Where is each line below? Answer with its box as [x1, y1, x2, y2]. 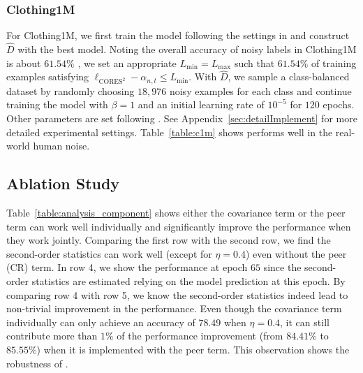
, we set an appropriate [77, 55, 177, 70]
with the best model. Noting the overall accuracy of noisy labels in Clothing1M [17, 42, 357, 57]
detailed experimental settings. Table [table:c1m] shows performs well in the [6, 124, 333, 139]
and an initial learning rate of [138, 97, 265, 112]
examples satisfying [6, 69, 89, 84]
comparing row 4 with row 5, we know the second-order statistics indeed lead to [6, 287, 348, 302]
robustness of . [6, 356, 68, 370]
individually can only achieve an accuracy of [6, 314, 195, 329]
